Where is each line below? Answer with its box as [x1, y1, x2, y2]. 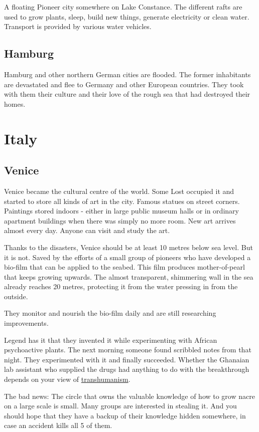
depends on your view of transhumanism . [4, 374, 131, 384]
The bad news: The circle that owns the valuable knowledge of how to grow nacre [4, 390, 255, 401]
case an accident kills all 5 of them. [4, 420, 112, 430]
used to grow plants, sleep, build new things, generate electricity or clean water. [4, 11, 249, 22]
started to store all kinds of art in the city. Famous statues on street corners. [4, 195, 240, 206]
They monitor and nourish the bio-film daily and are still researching [4, 308, 216, 318]
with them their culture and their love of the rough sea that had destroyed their [4, 89, 250, 99]
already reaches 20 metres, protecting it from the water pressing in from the [4, 281, 238, 292]
